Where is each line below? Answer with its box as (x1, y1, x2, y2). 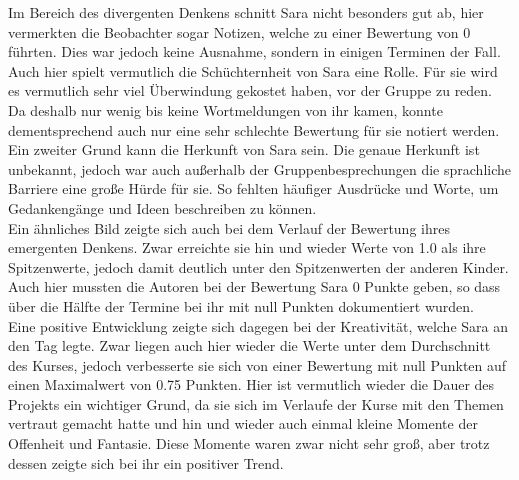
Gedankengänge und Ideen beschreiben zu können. (8, 197, 317, 218)
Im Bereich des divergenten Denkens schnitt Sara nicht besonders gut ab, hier (8, 2, 484, 22)
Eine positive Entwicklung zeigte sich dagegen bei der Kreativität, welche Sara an (8, 315, 508, 336)
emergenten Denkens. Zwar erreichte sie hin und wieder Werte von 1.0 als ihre (8, 237, 486, 258)
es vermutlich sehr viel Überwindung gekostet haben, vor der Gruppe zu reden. (8, 80, 493, 101)
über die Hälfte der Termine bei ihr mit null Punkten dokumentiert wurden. (8, 295, 474, 316)
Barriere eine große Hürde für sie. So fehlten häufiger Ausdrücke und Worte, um (8, 178, 499, 199)
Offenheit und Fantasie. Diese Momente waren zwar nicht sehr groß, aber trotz (8, 433, 490, 454)
